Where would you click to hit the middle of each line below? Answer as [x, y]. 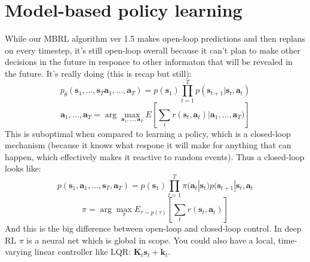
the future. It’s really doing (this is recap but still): [98, 73]
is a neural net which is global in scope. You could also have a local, [151, 240]
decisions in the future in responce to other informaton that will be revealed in [149, 62]
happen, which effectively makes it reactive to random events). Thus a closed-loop [155, 156]
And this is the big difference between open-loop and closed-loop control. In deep [153, 228]
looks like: [23, 168]
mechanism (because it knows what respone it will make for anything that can [148, 145]
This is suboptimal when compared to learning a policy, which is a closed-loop [148, 133]
